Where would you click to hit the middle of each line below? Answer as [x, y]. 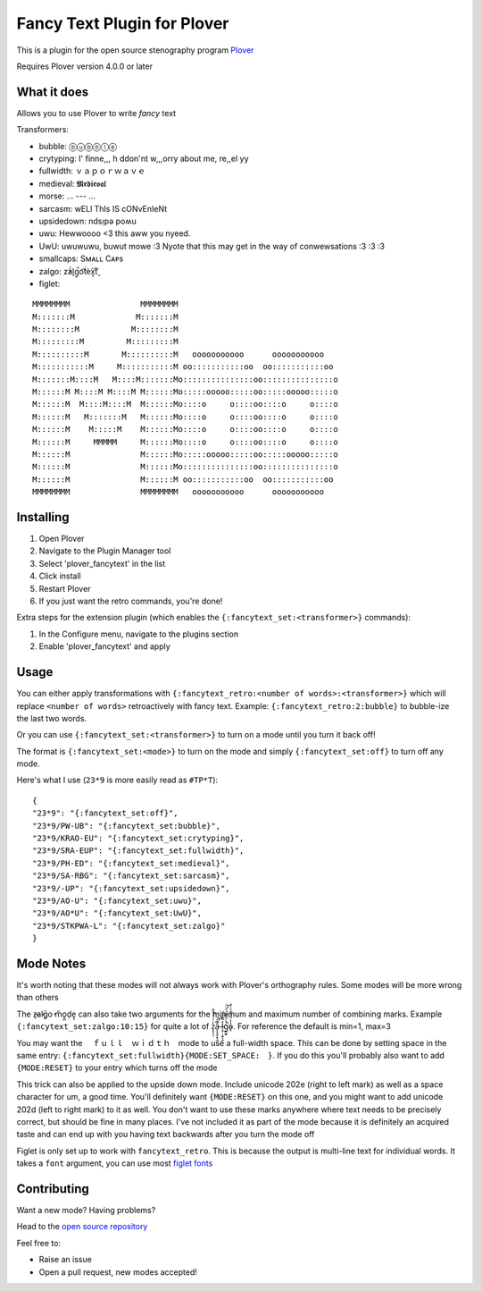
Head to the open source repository [82, 1227]
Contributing [53, 1189]
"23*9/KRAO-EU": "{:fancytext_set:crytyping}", [138, 839]
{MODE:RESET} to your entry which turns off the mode [117, 1067]
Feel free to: [39, 1243]
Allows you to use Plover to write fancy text [96, 113]
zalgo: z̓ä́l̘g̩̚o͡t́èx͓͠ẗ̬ [68, 271]
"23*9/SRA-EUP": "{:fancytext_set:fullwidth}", [138, 851]
